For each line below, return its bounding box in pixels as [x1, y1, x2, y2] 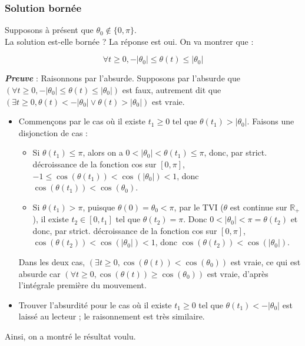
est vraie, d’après [207, 267, 268, 279]
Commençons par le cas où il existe [18, 115, 146, 127]
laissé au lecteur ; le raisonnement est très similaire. [18, 310, 205, 322]
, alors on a [82, 146, 123, 159]
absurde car [18, 267, 61, 279]
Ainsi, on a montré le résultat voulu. [5, 329, 136, 342]
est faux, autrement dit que [122, 84, 221, 95]
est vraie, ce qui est [230, 255, 301, 268]
